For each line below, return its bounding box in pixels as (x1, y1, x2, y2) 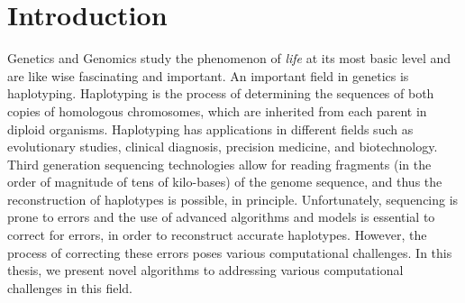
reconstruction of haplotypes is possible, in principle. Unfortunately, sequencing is (7, 189, 459, 208)
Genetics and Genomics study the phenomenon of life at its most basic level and (7, 49, 451, 68)
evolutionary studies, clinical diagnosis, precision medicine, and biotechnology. (7, 137, 438, 156)
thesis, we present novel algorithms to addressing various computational (7, 261, 404, 280)
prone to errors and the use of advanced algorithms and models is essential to (7, 207, 435, 226)
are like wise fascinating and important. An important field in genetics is (7, 66, 409, 85)
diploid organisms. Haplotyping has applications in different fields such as (7, 119, 414, 138)
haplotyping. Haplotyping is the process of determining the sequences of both (7, 84, 434, 103)
